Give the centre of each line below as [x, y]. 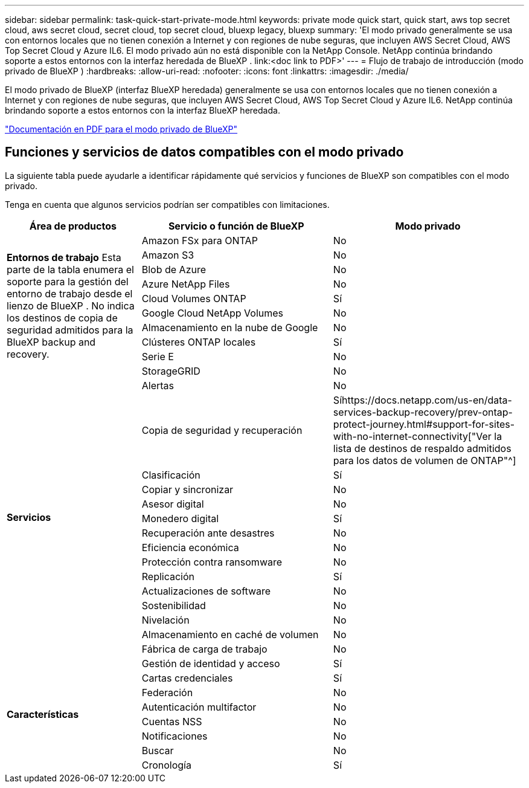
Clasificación [171, 475]
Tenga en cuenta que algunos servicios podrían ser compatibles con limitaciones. [167, 204]
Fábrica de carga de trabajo [204, 649]
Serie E [158, 356]
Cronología [166, 765]
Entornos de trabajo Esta [64, 257]
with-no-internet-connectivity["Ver [412, 436]
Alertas [158, 385]
